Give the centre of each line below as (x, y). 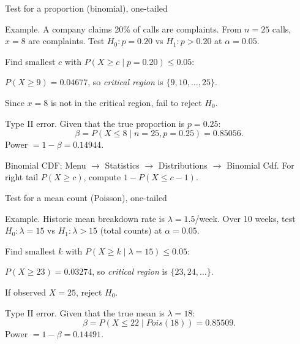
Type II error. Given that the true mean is (85, 312)
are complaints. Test (66, 41)
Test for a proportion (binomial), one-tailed (86, 8)
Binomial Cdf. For (260, 165)
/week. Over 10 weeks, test (245, 218)
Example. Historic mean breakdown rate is (85, 218)
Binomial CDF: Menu (46, 165)
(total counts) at (131, 230)
